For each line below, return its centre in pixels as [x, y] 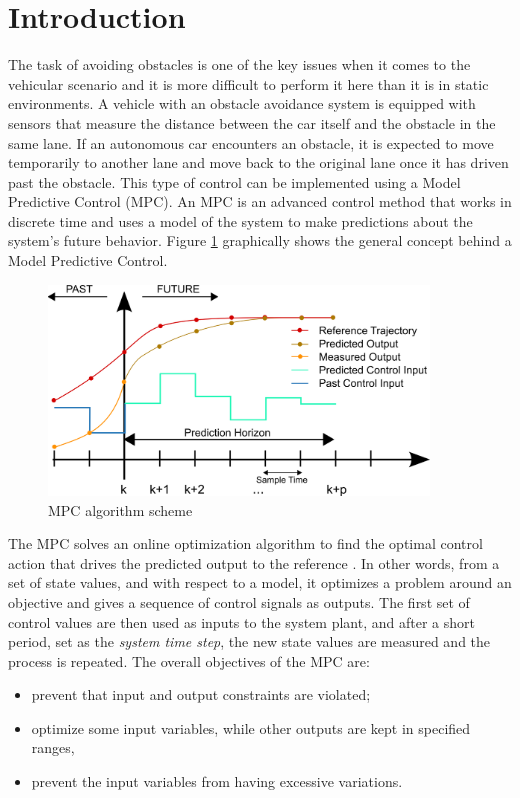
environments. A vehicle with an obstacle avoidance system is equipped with [242, 103]
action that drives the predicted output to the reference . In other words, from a [254, 562]
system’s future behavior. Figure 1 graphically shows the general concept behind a [260, 240]
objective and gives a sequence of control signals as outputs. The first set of [239, 601]
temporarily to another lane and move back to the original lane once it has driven [258, 162]
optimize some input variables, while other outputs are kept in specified [251, 727]
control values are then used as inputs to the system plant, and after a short [241, 621]
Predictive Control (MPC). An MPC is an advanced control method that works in [260, 201]
